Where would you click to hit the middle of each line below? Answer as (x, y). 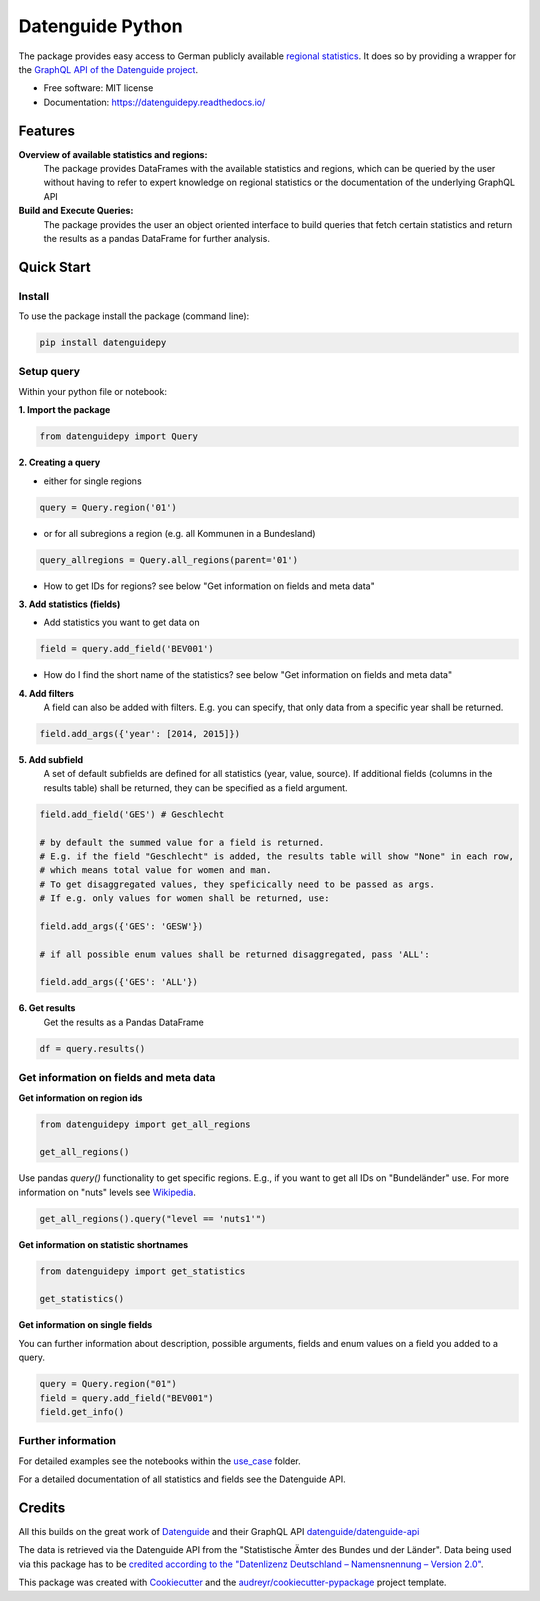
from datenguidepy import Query (119, 436)
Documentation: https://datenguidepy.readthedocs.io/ (154, 102)
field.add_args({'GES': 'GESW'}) (121, 926)
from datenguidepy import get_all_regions (145, 1124)
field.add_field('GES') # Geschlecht (132, 814)
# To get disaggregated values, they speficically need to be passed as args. (237, 884)
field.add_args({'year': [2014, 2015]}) (139, 734)
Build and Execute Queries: (76, 211)
